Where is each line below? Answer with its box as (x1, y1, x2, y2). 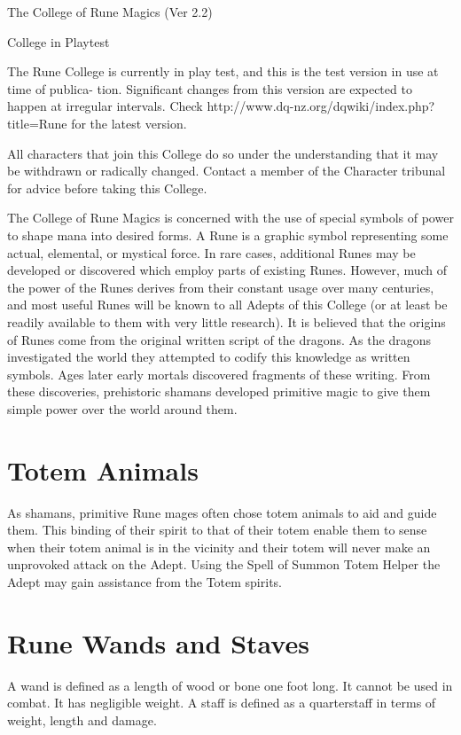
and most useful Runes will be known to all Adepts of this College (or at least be (7, 295, 448, 314)
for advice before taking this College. (7, 178, 207, 197)
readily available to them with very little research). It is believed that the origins (7, 312, 446, 331)
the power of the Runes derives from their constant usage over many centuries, (7, 278, 434, 296)
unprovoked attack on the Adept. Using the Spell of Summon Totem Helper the (7, 555, 441, 574)
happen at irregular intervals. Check (7, 97, 203, 115)
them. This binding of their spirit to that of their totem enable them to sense (7, 520, 427, 539)
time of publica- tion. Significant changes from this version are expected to (7, 79, 412, 98)
